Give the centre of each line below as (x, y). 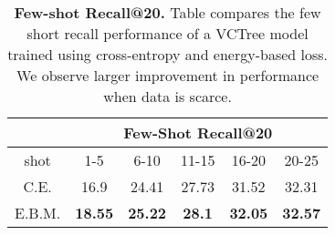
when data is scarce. (167, 96)
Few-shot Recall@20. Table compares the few (167, 12)
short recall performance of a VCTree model (167, 33)
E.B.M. (38, 213)
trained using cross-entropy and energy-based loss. (168, 54)
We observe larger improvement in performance (168, 75)
